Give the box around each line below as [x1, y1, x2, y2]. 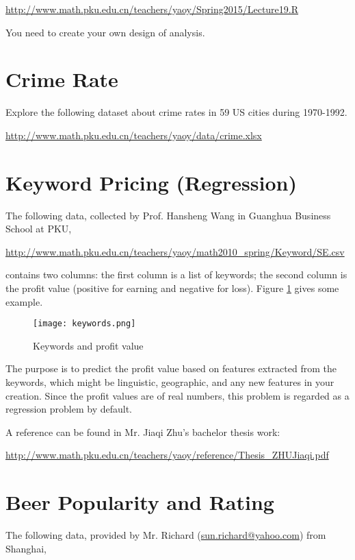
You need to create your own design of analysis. [5, 25, 205, 39]
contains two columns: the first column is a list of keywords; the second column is [5, 267, 347, 282]
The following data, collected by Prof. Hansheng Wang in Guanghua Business [5, 208, 331, 222]
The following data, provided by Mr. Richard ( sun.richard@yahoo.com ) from [5, 528, 326, 542]
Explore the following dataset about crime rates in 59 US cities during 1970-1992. [5, 105, 347, 119]
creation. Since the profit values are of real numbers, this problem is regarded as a [5, 388, 350, 402]
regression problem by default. [5, 402, 133, 416]
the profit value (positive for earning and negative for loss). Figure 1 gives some [5, 281, 339, 295]
